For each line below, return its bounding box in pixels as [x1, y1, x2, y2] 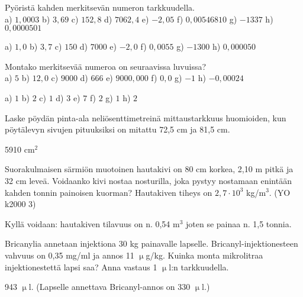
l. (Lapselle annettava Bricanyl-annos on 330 [28, 280, 191, 293]
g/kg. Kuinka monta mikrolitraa [146, 248, 263, 261]
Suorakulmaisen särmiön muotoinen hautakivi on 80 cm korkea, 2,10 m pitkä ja [5, 163, 294, 175]
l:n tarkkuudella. [169, 260, 229, 273]
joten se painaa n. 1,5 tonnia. [186, 217, 292, 230]
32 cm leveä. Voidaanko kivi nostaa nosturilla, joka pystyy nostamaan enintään [5, 174, 292, 186]
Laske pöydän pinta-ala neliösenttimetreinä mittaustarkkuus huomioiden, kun [5, 111, 286, 124]
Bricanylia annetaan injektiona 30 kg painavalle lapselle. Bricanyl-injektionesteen [5, 237, 298, 250]
